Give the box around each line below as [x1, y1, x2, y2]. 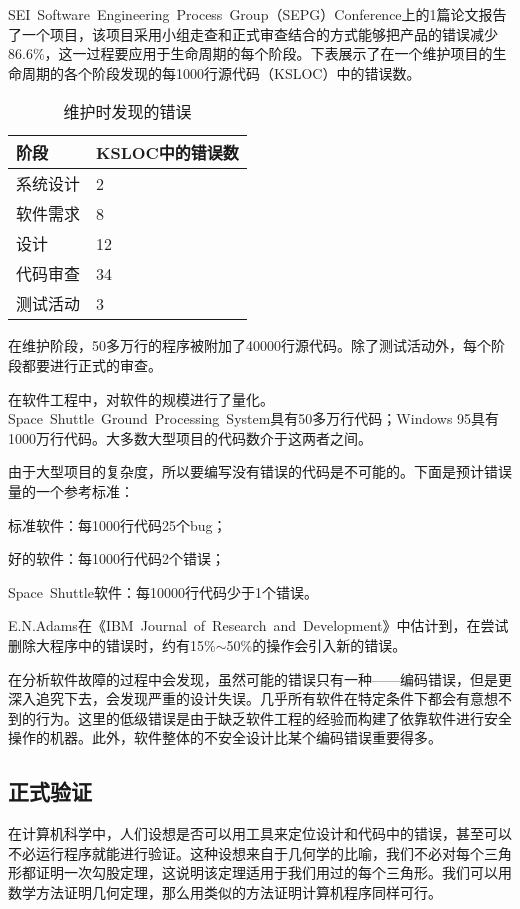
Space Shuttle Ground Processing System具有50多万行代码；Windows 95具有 [8, 408, 500, 429]
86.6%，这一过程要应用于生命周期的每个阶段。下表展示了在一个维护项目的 [8, 43, 493, 64]
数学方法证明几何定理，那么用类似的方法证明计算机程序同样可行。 [8, 881, 442, 902]
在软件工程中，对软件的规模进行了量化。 [8, 388, 274, 409]
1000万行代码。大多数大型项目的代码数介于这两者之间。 [8, 427, 372, 448]
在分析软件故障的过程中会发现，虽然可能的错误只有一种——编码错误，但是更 [8, 668, 512, 689]
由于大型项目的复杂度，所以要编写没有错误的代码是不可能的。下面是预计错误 [8, 461, 512, 482]
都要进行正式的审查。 [21, 354, 162, 375]
